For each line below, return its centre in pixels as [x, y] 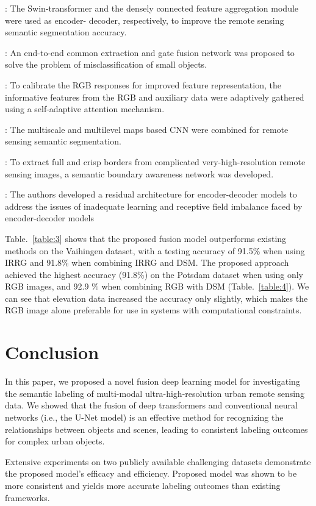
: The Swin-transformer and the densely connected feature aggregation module [152, 8]
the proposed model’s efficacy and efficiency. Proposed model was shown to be [151, 473]
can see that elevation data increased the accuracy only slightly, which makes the [156, 298]
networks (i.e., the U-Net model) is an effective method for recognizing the [144, 417]
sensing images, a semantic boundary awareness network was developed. [139, 173]
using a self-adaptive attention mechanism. [85, 109]
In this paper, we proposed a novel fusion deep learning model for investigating [153, 381]
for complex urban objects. [55, 441]
